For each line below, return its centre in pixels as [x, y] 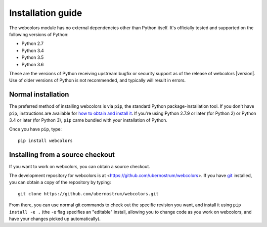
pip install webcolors [45, 140]
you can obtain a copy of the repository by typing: [60, 182]
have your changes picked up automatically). [55, 219]
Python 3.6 [33, 64]
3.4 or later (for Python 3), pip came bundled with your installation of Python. [88, 120]
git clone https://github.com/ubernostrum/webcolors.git [89, 194]
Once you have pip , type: [35, 129]
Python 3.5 [33, 57]
